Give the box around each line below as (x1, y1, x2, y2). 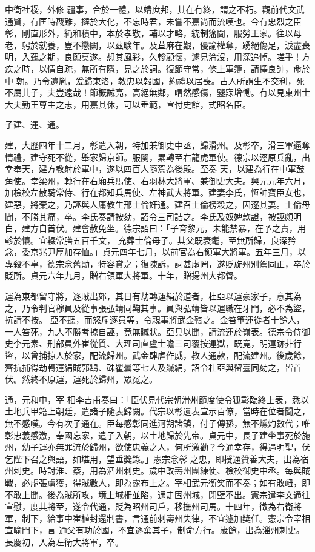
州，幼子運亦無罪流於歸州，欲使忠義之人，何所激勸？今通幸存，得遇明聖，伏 (5, 441, 310, 453)
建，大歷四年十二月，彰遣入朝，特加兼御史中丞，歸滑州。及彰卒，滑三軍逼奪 (5, 138, 310, 151)
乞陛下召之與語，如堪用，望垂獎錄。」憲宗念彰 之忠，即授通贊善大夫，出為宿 (5, 452, 309, 465)
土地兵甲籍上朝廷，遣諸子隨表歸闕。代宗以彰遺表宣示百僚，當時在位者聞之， (5, 405, 310, 417)
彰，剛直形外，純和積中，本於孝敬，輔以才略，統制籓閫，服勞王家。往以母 (5, 27, 302, 39)
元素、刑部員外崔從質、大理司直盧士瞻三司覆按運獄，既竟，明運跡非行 (21, 337, 302, 350)
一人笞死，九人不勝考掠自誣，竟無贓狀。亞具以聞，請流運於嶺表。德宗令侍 (5, 325, 302, 338)
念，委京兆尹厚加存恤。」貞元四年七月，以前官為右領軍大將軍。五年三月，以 (5, 245, 306, 258)
